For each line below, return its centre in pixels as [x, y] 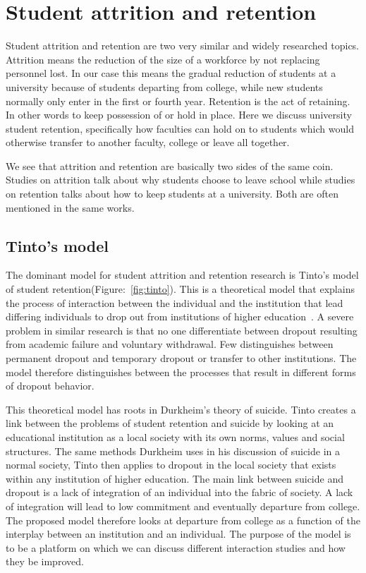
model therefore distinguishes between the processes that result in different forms [181, 372]
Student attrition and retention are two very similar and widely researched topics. [183, 46]
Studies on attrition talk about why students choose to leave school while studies [181, 180]
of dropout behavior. [50, 386]
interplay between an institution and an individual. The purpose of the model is [178, 534]
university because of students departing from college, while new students [164, 86]
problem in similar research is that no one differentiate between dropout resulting [182, 330]
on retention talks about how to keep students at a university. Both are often [172, 194]
